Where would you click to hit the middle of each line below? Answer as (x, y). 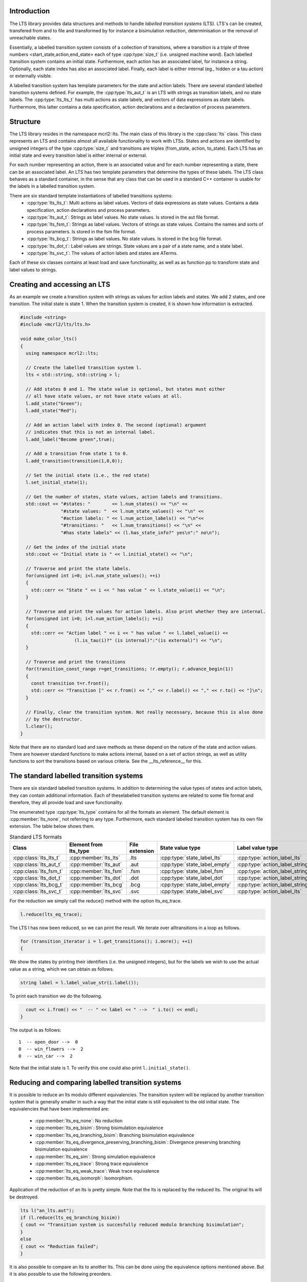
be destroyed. (24, 1197)
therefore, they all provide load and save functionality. (66, 803)
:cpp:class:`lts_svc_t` (38, 891)
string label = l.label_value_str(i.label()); (80, 983)
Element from (86, 845)
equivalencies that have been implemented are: (59, 1109)
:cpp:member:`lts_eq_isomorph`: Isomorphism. (84, 1178)
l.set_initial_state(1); (57, 483)
